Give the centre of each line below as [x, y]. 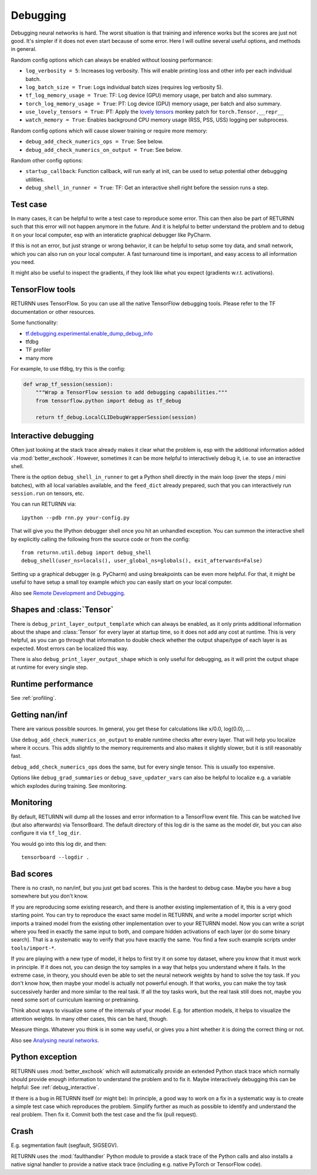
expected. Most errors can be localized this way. [70, 648]
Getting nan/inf [39, 715]
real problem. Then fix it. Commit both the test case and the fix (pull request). [104, 1115]
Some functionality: [34, 323]
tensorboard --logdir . [55, 857]
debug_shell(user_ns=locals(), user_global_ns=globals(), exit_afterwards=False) [142, 561]
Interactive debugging [52, 436]
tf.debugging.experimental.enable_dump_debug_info [89, 333]
